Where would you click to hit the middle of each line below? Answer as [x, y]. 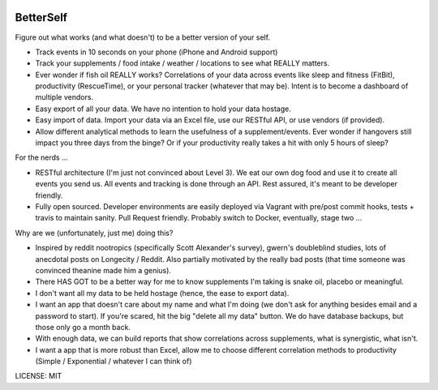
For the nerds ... [41, 157]
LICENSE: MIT [39, 376]
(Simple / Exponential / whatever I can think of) [114, 362]
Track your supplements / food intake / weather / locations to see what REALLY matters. [182, 63]
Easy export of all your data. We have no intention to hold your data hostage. [163, 109]
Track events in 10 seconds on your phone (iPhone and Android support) [157, 52]
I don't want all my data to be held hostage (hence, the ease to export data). [162, 293]
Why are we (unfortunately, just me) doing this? [94, 233]
